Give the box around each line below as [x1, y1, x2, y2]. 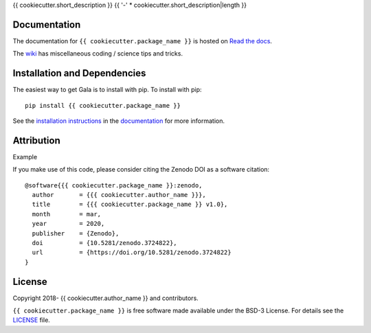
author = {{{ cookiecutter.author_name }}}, [32, 191, 206, 199]
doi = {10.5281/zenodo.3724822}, [32, 239, 178, 247]
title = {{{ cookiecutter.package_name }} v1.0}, [32, 200, 228, 209]
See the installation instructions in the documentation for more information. [12, 117, 225, 125]
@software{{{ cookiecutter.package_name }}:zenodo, [25, 181, 203, 189]
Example [12, 152, 38, 161]
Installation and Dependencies [12, 67, 146, 79]
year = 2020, [32, 220, 105, 228]
